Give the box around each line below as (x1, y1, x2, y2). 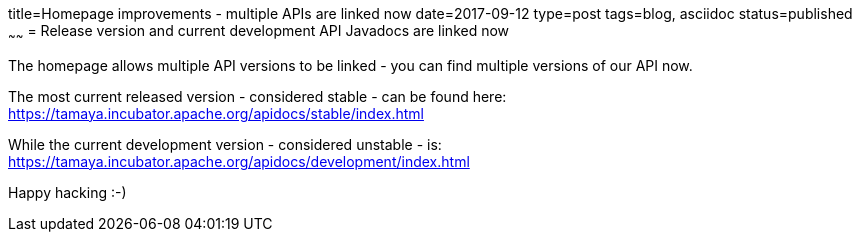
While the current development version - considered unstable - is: (8, 135, 442, 153)
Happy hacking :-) (8, 183, 127, 201)
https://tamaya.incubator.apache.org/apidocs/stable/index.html (8, 104, 424, 122)
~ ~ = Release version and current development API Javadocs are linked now (8, 22, 510, 43)
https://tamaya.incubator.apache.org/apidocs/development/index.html (8, 152, 470, 170)
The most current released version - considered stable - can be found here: (8, 87, 507, 105)
